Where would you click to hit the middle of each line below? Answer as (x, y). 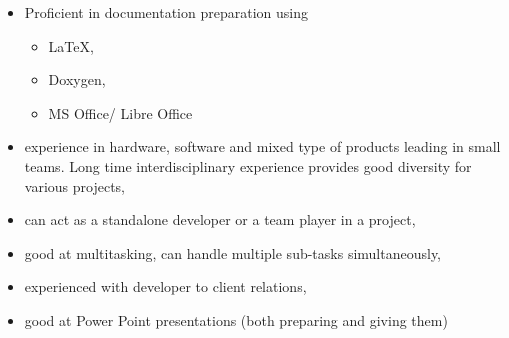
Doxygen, (77, 79)
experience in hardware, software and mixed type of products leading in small (262, 146)
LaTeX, (71, 45)
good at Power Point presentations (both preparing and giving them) (236, 319)
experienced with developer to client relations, (165, 286)
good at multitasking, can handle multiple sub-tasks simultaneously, (233, 252)
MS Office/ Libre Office (120, 112)
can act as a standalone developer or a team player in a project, (220, 219)
